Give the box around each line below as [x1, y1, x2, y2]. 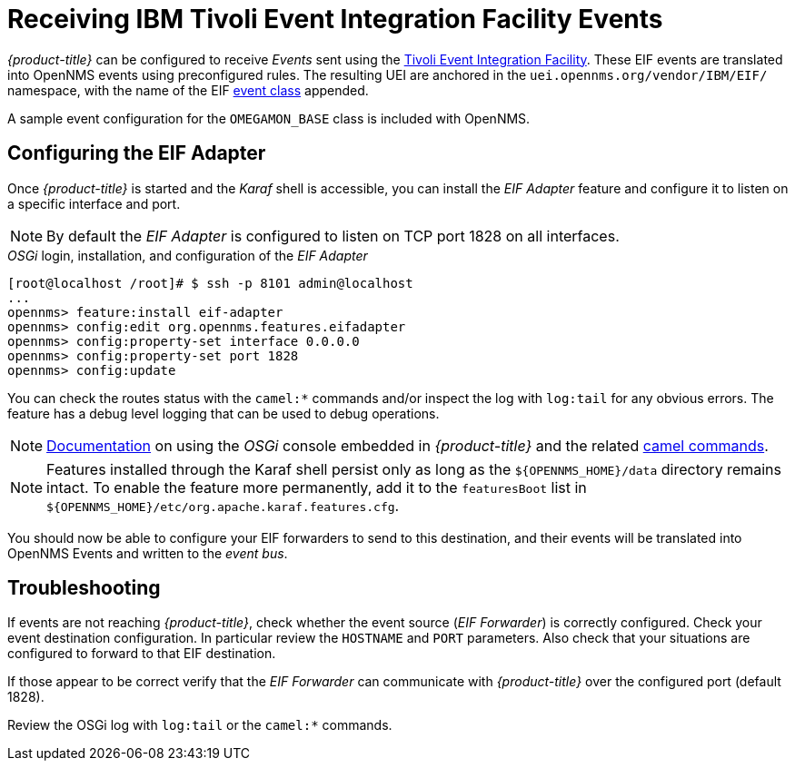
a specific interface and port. [7, 195, 181, 212]
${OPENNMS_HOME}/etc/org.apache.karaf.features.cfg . [46, 496, 400, 515]
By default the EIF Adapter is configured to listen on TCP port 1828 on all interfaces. [46, 226, 620, 245]
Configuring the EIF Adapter [7, 142, 266, 165]
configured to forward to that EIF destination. [7, 645, 276, 662]
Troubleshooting [7, 576, 161, 600]
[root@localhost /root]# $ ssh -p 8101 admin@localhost [7, 275, 413, 290]
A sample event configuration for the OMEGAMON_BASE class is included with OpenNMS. [7, 110, 531, 126]
